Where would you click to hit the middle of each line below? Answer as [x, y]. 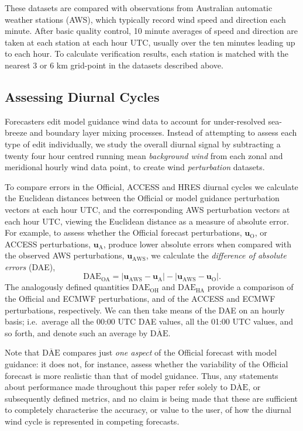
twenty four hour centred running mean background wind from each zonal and [144, 155]
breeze [16, 132]
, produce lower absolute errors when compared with [197, 244]
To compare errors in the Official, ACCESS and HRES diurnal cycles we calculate [151, 186]
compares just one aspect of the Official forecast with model [170, 352]
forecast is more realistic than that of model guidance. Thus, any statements [142, 375]
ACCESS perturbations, [48, 244]
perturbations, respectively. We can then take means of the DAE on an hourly [145, 310]
